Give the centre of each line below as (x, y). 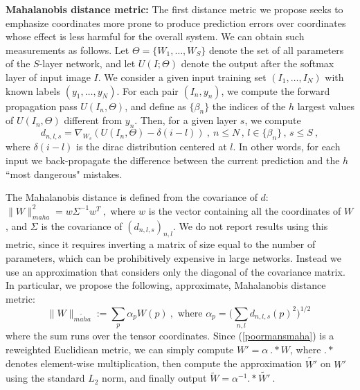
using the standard (45, 378)
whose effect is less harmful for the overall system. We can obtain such (155, 36)
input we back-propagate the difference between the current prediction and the (173, 160)
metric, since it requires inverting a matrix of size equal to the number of (161, 244)
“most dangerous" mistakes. (64, 174)
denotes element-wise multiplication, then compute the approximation (154, 363)
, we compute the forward (276, 90)
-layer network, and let (87, 63)
